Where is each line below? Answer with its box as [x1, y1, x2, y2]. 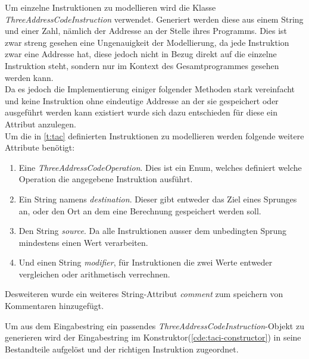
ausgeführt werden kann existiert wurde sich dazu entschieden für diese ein [5, 106, 277, 118]
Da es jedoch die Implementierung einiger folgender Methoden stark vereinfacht [5, 83, 295, 95]
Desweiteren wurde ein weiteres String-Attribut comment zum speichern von [5, 288, 283, 300]
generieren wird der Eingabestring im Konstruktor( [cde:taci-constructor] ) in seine [5, 331, 301, 344]
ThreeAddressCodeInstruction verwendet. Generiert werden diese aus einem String [5, 13, 304, 25]
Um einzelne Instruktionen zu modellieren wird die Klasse [5, 1, 216, 13]
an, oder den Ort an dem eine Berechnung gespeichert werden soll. [18, 204, 261, 217]
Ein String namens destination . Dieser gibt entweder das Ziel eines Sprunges [18, 192, 297, 205]
